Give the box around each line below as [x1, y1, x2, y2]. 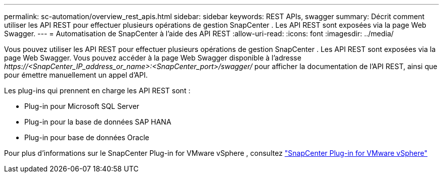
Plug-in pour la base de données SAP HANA [24, 117, 171, 126]
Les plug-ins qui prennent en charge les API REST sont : [4, 86, 191, 95]
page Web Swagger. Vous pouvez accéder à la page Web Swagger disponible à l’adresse [4, 53, 301, 62]
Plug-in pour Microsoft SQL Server [24, 102, 140, 110]
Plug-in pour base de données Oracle [24, 133, 149, 142]
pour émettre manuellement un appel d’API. [4, 71, 148, 79]
